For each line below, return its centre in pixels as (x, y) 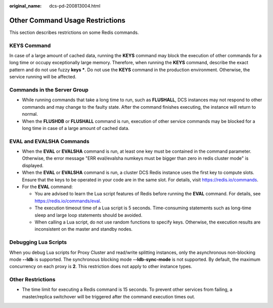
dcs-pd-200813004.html (75, 6)
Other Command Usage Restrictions (67, 20)
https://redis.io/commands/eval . (68, 201)
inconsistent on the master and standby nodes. (84, 229)
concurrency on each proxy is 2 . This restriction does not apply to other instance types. (101, 267)
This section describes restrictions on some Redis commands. (74, 32)
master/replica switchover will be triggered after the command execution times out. (109, 296)
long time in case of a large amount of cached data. (76, 128)
